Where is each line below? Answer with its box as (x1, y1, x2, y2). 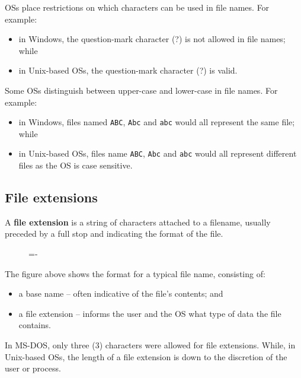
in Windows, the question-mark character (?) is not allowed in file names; (18, 33, 286, 45)
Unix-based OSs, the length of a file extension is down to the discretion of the (5, 350, 287, 363)
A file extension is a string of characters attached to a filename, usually (5, 215, 271, 228)
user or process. (5, 362, 61, 374)
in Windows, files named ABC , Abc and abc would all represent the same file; (18, 116, 295, 128)
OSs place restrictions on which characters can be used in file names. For (5, 1, 270, 13)
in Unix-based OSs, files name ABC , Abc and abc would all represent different (18, 147, 297, 160)
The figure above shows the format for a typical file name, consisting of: (5, 267, 265, 279)
